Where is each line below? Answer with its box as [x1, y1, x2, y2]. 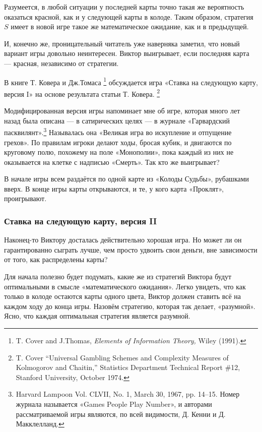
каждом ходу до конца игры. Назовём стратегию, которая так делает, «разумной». [4, 300, 255, 311]
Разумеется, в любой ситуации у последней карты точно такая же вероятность [4, 2, 244, 12]
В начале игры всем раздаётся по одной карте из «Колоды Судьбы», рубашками [4, 173, 249, 184]
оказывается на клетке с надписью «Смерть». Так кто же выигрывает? [4, 156, 220, 167]
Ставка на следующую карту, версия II [4, 214, 157, 227]
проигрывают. [4, 193, 47, 204]
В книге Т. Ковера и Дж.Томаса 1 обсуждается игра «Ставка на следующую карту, [4, 75, 258, 87]
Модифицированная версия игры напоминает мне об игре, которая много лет [4, 105, 240, 116]
